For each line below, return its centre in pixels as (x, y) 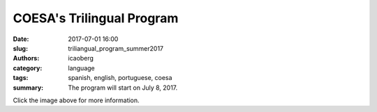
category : (28, 68)
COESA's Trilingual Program (96, 18)
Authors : (26, 58)
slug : (20, 48)
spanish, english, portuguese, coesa (120, 78)
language (81, 68)
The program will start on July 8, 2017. (123, 88)
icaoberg (81, 58)
